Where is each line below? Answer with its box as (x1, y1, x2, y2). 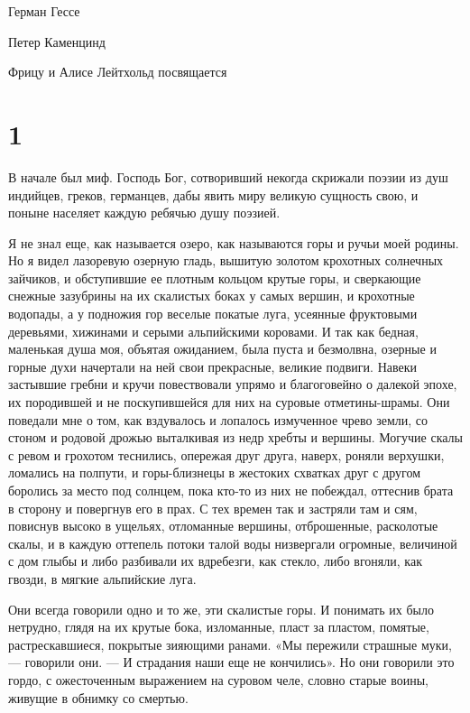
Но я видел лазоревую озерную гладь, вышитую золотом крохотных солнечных (8, 251, 444, 270)
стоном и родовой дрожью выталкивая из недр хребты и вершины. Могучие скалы (8, 428, 463, 447)
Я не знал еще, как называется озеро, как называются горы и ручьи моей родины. (8, 233, 459, 252)
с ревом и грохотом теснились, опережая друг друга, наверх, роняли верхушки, (8, 445, 445, 464)
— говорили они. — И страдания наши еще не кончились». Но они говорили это (8, 653, 455, 671)
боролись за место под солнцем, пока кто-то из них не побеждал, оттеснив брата (8, 481, 454, 499)
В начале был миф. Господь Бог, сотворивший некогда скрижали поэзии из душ (8, 167, 448, 186)
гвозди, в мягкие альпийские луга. (8, 569, 197, 588)
